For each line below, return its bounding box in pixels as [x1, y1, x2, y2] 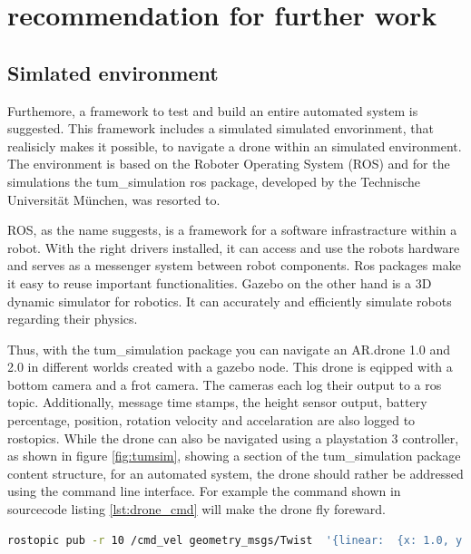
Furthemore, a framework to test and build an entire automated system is [7, 101, 418, 120]
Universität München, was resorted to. [7, 190, 221, 209]
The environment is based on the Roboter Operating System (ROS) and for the [7, 154, 450, 173]
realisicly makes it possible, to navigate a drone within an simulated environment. [7, 136, 462, 155]
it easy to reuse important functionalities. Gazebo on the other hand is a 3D [7, 273, 432, 292]
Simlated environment [7, 58, 219, 86]
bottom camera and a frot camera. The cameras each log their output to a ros [7, 374, 442, 394]
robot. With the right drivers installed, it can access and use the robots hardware [7, 238, 460, 257]
